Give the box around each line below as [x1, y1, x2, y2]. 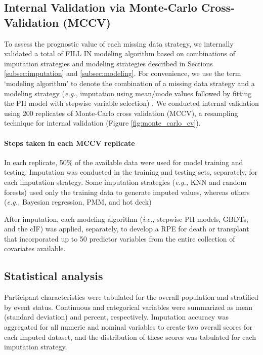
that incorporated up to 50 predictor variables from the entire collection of [4, 233, 235, 244]
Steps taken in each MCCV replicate [4, 137, 135, 148]
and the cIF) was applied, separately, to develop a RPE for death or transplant [4, 223, 249, 234]
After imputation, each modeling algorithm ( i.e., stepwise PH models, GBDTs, [4, 213, 248, 224]
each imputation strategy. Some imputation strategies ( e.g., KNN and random [4, 176, 247, 187]
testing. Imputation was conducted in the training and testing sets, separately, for [4, 167, 258, 177]
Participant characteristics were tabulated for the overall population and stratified [4, 292, 258, 302]
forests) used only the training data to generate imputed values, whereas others [4, 186, 250, 197]
